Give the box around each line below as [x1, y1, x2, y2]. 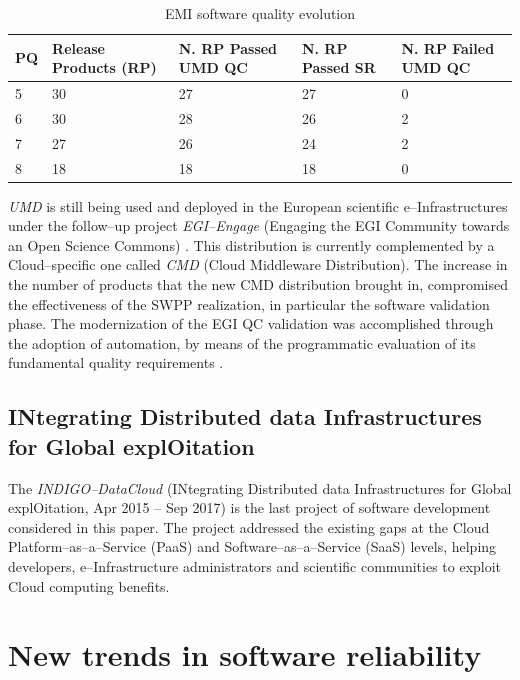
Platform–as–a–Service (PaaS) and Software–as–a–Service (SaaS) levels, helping [8, 536, 497, 557]
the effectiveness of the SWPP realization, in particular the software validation [8, 293, 490, 314]
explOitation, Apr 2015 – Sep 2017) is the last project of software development [8, 497, 491, 518]
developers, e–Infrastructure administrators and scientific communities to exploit [8, 555, 502, 576]
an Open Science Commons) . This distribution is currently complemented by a [8, 234, 495, 255]
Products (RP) [52, 57, 157, 78]
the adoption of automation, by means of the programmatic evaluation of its [8, 332, 476, 353]
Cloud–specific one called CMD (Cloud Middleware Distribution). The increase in [8, 254, 508, 275]
